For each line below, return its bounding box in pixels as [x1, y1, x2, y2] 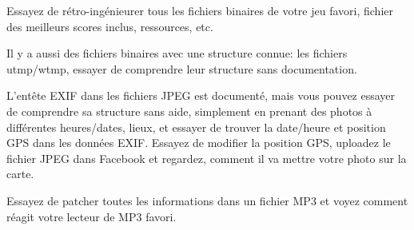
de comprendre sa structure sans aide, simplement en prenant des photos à [6, 102, 372, 119]
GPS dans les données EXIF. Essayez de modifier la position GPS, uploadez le [6, 134, 391, 151]
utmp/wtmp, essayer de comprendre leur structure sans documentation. [6, 60, 357, 77]
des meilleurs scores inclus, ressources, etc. [6, 18, 213, 34]
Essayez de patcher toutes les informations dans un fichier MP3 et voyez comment [6, 192, 408, 208]
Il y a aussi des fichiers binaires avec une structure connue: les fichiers [6, 45, 348, 61]
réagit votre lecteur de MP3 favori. [6, 208, 177, 224]
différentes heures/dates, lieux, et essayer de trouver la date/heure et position [6, 118, 386, 135]
